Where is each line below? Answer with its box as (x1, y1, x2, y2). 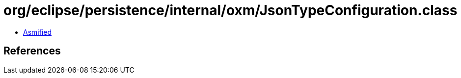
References (3, 45, 61, 57)
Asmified (23, 27, 52, 36)
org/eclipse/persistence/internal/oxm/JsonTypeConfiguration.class (3, 2, 458, 19)
